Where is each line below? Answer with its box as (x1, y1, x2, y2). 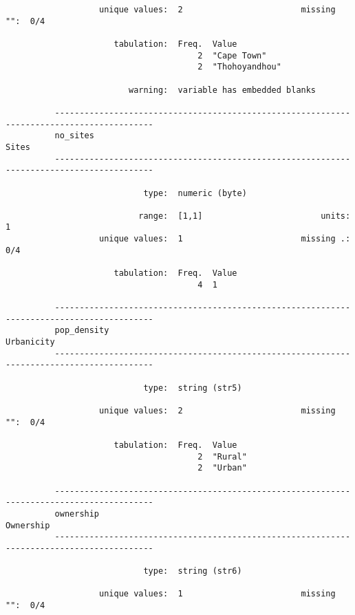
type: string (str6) (143, 566, 242, 576)
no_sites (54, 131, 94, 141)
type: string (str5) (143, 382, 242, 393)
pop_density (54, 325, 109, 336)
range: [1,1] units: (138, 211, 351, 221)
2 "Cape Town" (197, 50, 267, 61)
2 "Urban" (197, 463, 247, 473)
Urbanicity (6, 337, 55, 347)
